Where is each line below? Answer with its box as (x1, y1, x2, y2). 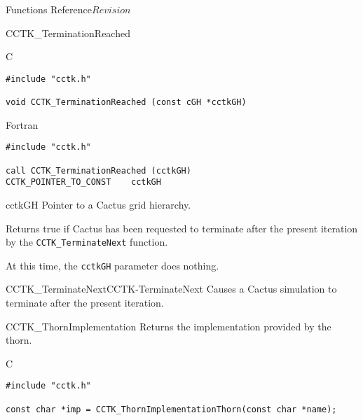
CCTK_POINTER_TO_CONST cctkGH (6, 177, 161, 188)
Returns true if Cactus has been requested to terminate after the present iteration (6, 220, 358, 235)
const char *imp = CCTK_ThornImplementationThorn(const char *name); (6, 404, 337, 414)
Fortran (6, 117, 39, 132)
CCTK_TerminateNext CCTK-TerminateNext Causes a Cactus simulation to (6, 281, 337, 296)
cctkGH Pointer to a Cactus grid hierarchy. (6, 197, 191, 211)
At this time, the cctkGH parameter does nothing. (6, 258, 219, 272)
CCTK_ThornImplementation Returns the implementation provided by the (6, 318, 331, 333)
